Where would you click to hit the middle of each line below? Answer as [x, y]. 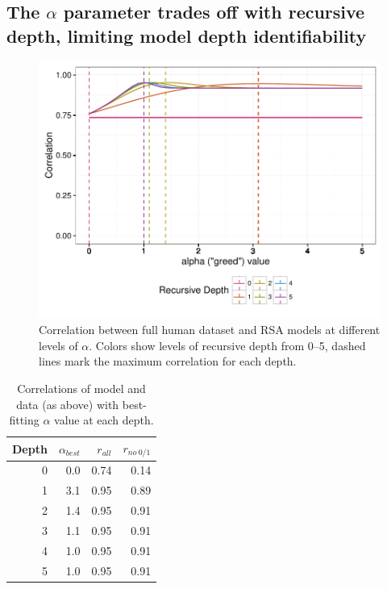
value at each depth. [104, 420]
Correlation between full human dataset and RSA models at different [210, 330]
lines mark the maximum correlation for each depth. [168, 361]
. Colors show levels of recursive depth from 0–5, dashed [227, 345]
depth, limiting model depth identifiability [187, 35]
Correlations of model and [81, 388]
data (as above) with [68, 404]
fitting [24, 420]
